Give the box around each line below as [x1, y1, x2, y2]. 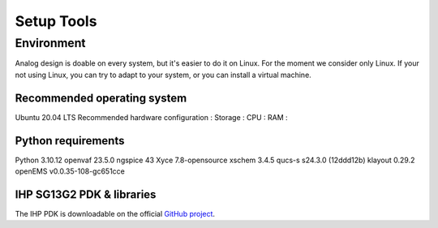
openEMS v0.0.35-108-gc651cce [15, 166, 125, 176]
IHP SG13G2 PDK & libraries [15, 187, 157, 201]
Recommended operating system [15, 91, 187, 105]
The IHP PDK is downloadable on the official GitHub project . [15, 209, 215, 218]
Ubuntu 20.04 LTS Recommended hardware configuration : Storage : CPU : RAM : [15, 112, 288, 122]
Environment [15, 36, 86, 50]
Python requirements [15, 134, 125, 148]
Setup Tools [15, 12, 97, 30]
